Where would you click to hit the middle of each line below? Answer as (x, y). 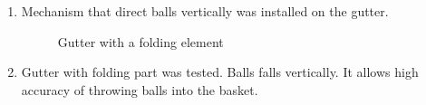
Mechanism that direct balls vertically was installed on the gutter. (205, 11)
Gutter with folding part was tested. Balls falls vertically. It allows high (220, 72)
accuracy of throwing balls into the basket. (140, 89)
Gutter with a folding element (140, 41)
